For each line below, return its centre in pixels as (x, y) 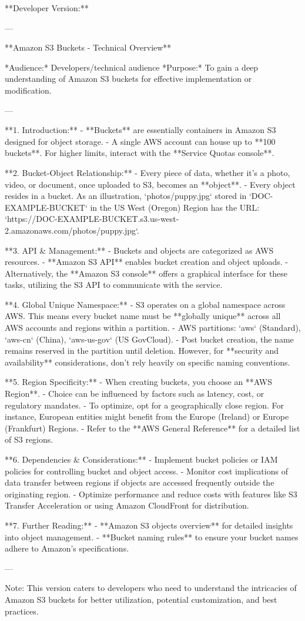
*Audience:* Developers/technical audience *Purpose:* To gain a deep (132, 67)
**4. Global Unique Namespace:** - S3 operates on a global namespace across (145, 304)
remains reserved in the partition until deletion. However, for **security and (142, 351)
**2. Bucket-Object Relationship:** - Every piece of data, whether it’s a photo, (148, 172)
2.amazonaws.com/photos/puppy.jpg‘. (72, 230)
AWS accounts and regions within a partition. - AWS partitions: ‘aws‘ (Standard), (153, 328)
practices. (22, 611)
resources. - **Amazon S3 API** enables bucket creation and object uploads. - (147, 262)
